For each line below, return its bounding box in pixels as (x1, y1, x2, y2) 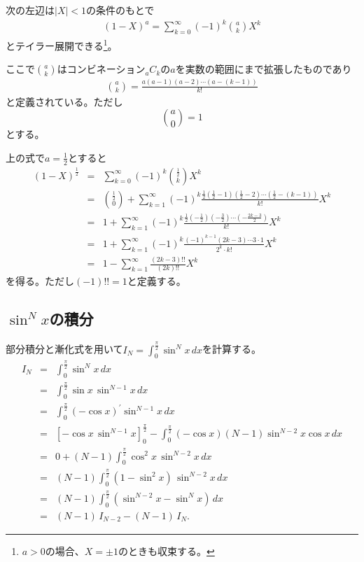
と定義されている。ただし (6, 94, 123, 108)
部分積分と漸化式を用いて (6, 342, 123, 356)
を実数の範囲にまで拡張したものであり (175, 62, 352, 76)
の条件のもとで (86, 3, 155, 17)
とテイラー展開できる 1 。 (6, 36, 118, 52)
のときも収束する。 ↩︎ (118, 543, 215, 558)
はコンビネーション (57, 62, 146, 76)
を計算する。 (202, 342, 262, 356)
